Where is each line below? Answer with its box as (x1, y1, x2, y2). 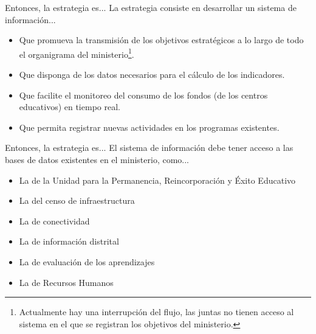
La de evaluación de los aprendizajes (19, 255, 155, 268)
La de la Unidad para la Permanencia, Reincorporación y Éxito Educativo (19, 173, 296, 186)
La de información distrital (19, 235, 119, 248)
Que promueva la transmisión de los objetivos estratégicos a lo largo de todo (19, 33, 304, 46)
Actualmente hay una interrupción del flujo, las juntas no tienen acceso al (19, 305, 294, 318)
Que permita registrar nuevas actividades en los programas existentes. (19, 120, 280, 133)
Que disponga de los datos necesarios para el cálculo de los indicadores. (19, 68, 285, 81)
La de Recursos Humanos (19, 276, 114, 288)
